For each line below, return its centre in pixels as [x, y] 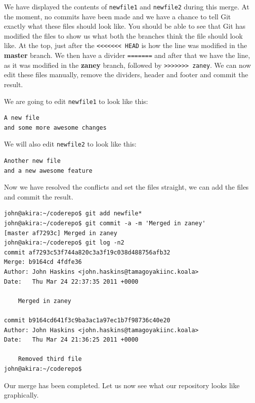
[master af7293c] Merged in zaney [61, 233]
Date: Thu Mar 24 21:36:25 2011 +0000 [71, 340]
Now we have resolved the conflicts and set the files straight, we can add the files [127, 187]
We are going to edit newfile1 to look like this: [76, 101]
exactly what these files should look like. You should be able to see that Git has [125, 26]
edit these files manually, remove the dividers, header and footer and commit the [126, 75]
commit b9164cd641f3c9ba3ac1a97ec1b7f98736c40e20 [87, 320]
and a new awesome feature [48, 171]
